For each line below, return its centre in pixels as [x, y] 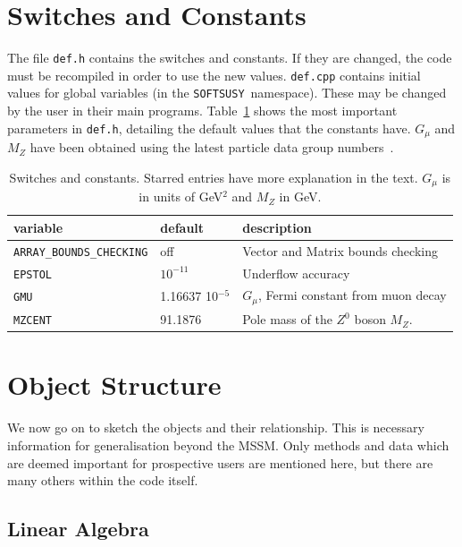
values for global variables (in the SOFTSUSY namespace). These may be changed [227, 93]
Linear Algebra [78, 529]
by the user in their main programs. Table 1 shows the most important [202, 111]
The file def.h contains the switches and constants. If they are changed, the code [230, 58]
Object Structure [114, 385]
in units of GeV [181, 197]
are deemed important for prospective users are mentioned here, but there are [220, 462]
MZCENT [33, 321]
